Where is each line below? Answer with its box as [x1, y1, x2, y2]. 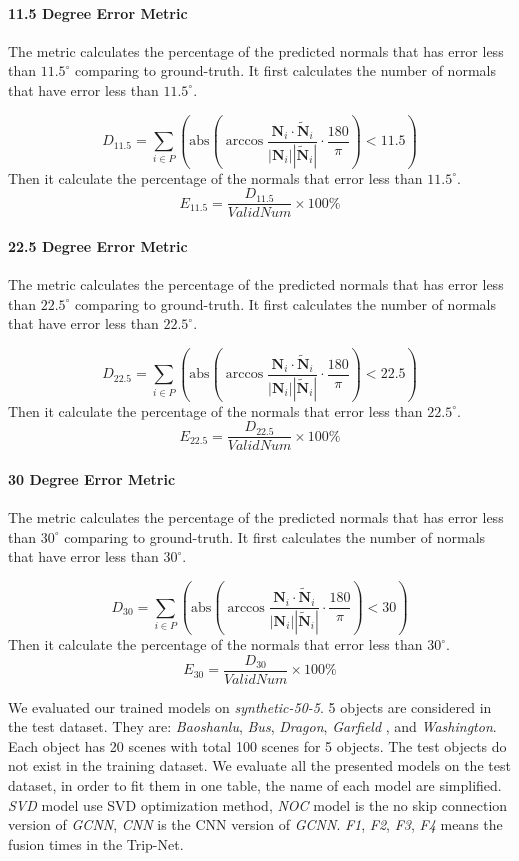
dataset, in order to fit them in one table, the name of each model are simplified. [8, 775, 502, 796]
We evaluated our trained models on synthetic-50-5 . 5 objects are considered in [8, 696, 492, 717]
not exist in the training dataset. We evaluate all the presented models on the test [8, 755, 511, 776]
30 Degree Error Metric [8, 469, 176, 490]
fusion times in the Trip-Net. [8, 833, 184, 854]
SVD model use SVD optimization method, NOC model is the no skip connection [8, 794, 508, 815]
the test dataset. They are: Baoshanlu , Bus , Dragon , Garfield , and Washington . [8, 716, 497, 737]
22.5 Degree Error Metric [8, 235, 188, 256]
